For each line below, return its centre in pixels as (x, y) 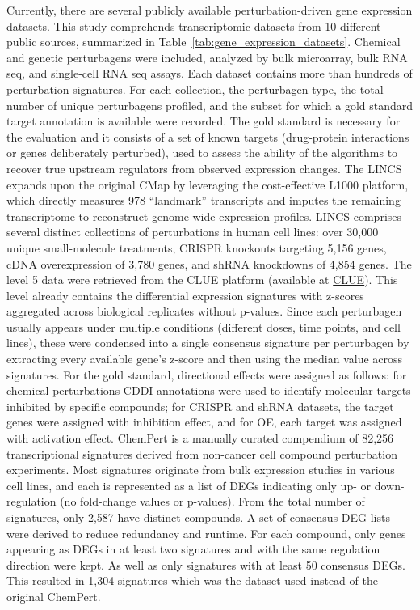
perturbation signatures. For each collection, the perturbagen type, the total (195, 89)
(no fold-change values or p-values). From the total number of (212, 501)
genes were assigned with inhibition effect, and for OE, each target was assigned (204, 422)
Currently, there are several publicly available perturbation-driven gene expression (210, 10)
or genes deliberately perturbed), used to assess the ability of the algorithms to (202, 152)
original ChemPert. (54, 596)
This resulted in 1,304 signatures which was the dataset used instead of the (192, 580)
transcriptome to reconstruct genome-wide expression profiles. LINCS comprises (204, 216)
